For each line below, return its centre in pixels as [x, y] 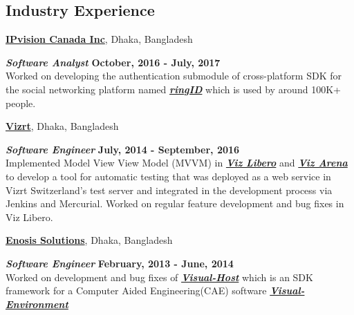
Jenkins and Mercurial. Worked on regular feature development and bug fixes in [175, 203]
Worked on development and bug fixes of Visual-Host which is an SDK [159, 277]
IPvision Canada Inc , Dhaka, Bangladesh [99, 39]
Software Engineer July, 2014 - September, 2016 [123, 149]
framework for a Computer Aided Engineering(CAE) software [136, 290]
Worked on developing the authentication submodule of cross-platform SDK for [174, 76]
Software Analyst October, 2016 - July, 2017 [113, 62]
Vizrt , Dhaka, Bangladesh [62, 126]
